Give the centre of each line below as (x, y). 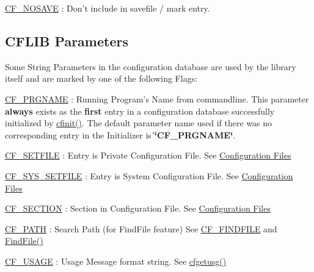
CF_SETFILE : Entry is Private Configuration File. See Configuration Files (148, 155)
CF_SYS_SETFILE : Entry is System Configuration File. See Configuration (149, 175)
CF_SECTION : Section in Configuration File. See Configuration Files (138, 208)
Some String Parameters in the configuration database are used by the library (151, 66)
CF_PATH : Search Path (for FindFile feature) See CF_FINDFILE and (141, 228)
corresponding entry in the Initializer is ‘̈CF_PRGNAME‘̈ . (120, 134)
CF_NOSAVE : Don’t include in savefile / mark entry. (108, 8)
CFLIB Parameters (67, 41)
